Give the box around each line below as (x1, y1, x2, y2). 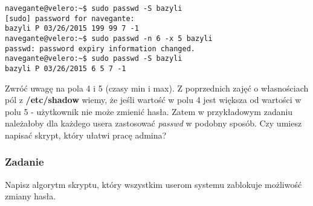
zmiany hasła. (5, 190, 56, 202)
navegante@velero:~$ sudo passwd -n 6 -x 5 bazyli (5, 34, 213, 43)
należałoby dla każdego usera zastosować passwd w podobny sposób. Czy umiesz (5, 117, 302, 130)
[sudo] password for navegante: (5, 14, 135, 23)
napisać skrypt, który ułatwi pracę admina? (5, 128, 167, 141)
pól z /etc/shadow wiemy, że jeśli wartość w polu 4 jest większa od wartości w (5, 93, 302, 106)
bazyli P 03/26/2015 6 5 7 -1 (5, 64, 126, 73)
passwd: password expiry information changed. (5, 44, 195, 53)
